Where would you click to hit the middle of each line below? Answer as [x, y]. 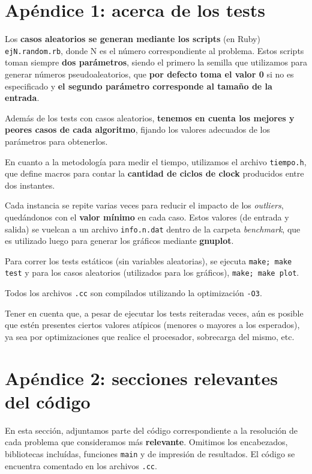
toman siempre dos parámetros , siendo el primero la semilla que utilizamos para [156, 62]
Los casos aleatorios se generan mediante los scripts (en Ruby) [133, 39]
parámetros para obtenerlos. [56, 141]
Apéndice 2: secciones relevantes [141, 378]
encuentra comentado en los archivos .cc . [81, 465]
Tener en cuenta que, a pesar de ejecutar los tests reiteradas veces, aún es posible [154, 313]
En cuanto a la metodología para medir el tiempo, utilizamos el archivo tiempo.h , [156, 161]
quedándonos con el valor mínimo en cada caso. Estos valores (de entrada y [147, 217]
